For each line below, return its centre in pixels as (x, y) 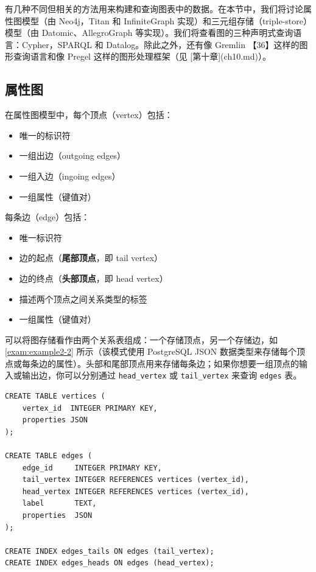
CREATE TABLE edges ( (49, 456)
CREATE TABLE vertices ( (55, 396)
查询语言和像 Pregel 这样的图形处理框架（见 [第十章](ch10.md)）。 (142, 56)
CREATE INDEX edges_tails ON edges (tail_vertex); (110, 551)
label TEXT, (59, 504)
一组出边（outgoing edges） (72, 155)
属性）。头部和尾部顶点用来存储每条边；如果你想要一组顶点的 (177, 363)
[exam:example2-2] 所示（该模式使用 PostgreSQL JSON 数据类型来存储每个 (151, 351)
